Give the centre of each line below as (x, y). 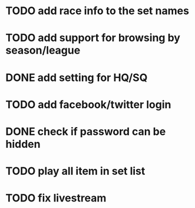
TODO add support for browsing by (93, 38)
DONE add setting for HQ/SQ (77, 77)
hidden (23, 144)
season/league (43, 51)
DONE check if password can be (86, 131)
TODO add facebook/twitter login (88, 104)
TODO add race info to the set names (97, 11)
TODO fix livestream (56, 198)
